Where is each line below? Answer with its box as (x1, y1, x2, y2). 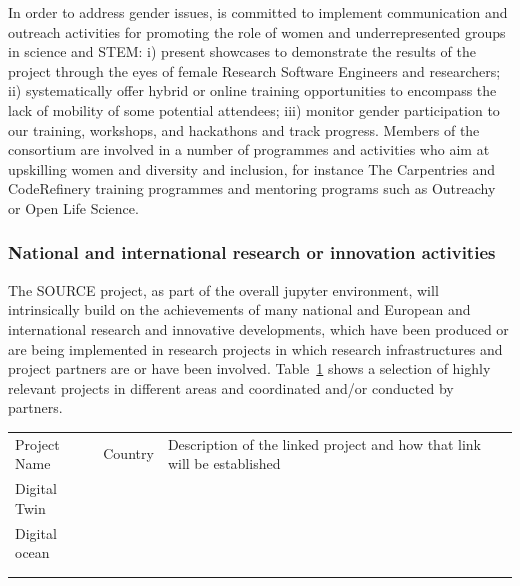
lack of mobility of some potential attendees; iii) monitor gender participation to (8, 99, 500, 120)
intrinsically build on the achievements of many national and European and (8, 299, 471, 320)
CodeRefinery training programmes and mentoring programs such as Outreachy (8, 178, 496, 199)
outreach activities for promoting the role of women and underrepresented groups (8, 21, 506, 42)
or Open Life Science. (8, 197, 139, 218)
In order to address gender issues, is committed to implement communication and (8, 2, 508, 22)
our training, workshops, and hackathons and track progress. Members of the (8, 119, 480, 140)
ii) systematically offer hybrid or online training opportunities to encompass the (8, 80, 497, 101)
